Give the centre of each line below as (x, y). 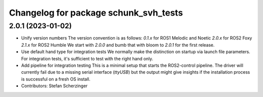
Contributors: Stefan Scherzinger (54, 86)
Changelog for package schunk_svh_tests (96, 13)
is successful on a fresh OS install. (56, 79)
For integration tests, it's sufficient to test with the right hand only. (87, 58)
